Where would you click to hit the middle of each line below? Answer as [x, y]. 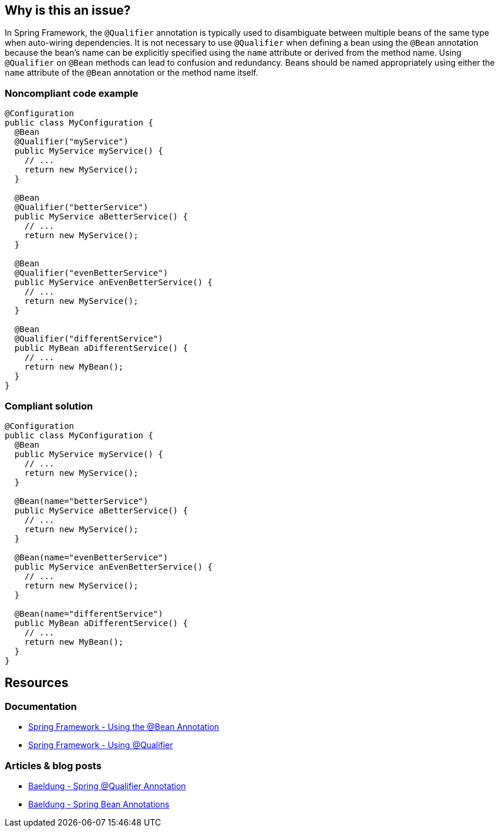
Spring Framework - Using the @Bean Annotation [124, 727]
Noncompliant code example [72, 93]
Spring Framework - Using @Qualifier [101, 745]
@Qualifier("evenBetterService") [91, 273]
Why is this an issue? [68, 10]
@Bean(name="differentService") [89, 613]
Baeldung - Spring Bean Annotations [99, 804]
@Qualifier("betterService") [81, 207]
